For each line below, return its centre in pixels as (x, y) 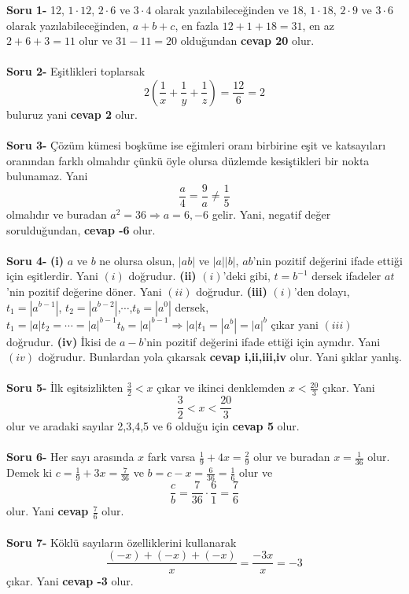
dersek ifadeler (346, 276)
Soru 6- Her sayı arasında (70, 457)
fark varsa (171, 457)
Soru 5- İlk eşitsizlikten (65, 387)
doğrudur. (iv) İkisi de (61, 341)
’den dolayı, (322, 291)
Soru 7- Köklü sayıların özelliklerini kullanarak (122, 542)
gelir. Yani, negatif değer (271, 214)
